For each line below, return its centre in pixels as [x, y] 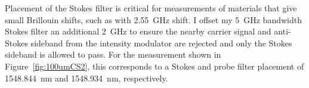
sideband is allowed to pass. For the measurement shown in [113, 54]
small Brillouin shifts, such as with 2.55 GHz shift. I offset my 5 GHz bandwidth [153, 19]
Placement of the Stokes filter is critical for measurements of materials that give [151, 8]
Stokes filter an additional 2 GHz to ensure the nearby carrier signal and [138, 31]
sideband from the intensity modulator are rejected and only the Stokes [161, 43]
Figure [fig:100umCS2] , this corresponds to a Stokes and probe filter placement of [154, 66]
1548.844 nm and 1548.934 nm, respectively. [86, 78]
